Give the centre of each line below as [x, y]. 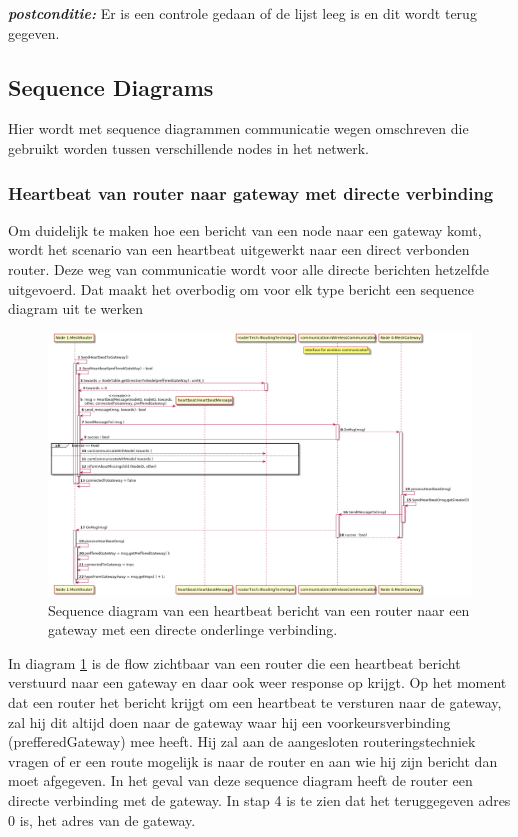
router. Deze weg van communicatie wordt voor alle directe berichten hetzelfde [249, 268]
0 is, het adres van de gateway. [102, 819]
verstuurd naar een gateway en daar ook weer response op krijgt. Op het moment [257, 682]
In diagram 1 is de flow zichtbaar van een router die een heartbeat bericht [234, 662]
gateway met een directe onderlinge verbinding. [193, 629]
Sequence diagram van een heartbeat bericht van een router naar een [259, 609]
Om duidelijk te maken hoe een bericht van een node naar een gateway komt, [245, 229]
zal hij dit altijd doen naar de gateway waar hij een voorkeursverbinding [229, 721]
